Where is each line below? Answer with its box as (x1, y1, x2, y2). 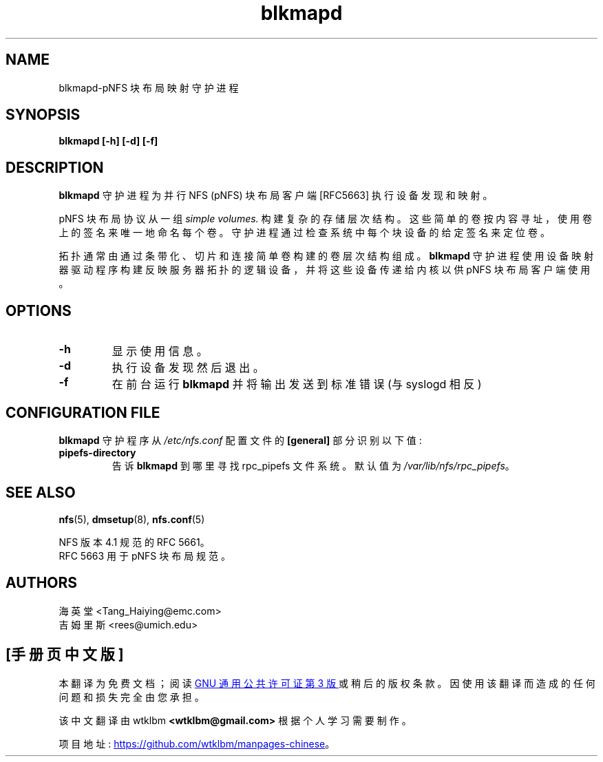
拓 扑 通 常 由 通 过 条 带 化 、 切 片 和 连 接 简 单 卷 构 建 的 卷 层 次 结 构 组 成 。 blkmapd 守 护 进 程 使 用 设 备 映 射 (59, 250, 594, 262)
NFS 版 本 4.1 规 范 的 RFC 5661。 (59, 536, 210, 548)
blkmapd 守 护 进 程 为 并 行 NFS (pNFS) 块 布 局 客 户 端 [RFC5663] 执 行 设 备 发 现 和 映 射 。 (59, 189, 493, 202)
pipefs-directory (59, 446, 136, 458)
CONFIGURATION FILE (6, 403, 160, 421)
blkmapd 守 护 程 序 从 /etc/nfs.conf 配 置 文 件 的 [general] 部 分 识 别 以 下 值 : (59, 434, 422, 446)
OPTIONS (6, 301, 72, 319)
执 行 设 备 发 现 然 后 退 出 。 (112, 361, 264, 375)
